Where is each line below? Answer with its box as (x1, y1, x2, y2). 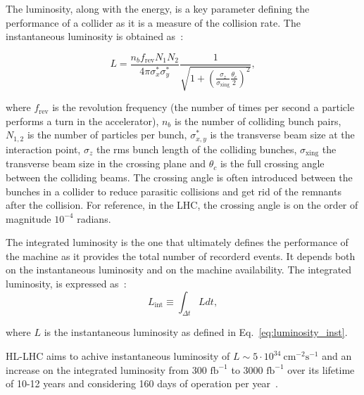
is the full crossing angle (220, 156, 325, 171)
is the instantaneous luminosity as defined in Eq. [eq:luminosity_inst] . (44, 325, 348, 339)
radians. (77, 211, 111, 226)
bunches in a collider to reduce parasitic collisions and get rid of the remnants (6, 183, 341, 198)
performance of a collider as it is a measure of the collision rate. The (6, 15, 301, 30)
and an (322, 349, 352, 363)
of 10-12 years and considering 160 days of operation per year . (6, 376, 279, 391)
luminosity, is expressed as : (6, 276, 127, 291)
